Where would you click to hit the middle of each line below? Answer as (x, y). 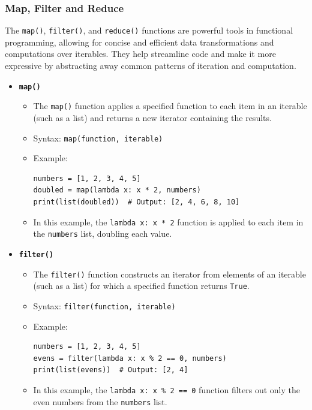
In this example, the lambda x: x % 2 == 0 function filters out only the (166, 389)
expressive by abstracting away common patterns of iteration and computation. (151, 66)
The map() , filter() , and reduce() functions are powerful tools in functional (149, 30)
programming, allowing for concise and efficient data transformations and (139, 42)
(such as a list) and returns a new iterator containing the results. (152, 117)
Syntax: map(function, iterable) (98, 138)
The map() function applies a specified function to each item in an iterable (170, 106)
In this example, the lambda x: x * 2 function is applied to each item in (168, 221)
